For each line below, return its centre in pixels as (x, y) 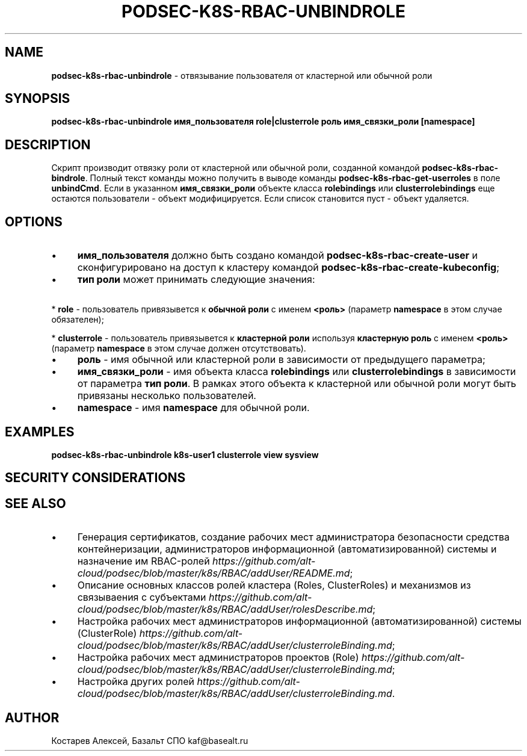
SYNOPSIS (38, 99)
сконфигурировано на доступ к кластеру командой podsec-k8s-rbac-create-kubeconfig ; (288, 268)
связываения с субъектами (142, 597)
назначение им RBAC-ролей (143, 561)
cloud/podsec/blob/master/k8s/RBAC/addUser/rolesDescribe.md (225, 609)
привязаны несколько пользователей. (167, 396)
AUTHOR (32, 717)
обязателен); (78, 320)
